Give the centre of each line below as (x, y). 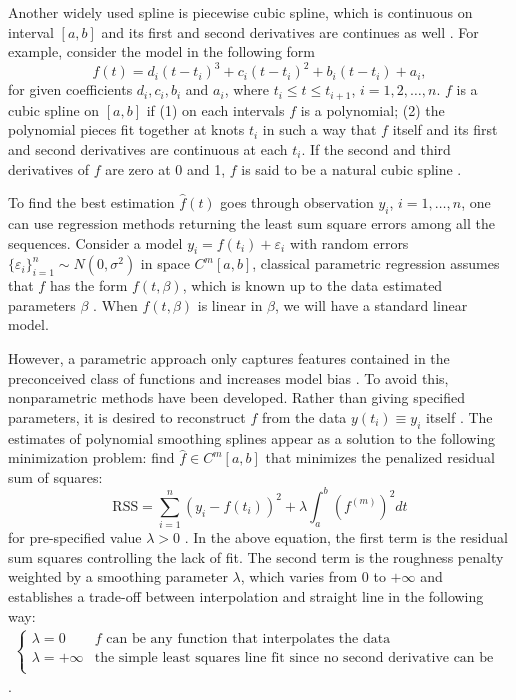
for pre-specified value (75, 537)
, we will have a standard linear (371, 304)
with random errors (349, 242)
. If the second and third (376, 148)
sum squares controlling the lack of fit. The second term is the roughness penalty (256, 556)
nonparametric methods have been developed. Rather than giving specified (237, 397)
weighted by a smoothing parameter (118, 576)
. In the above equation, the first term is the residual (346, 537)
